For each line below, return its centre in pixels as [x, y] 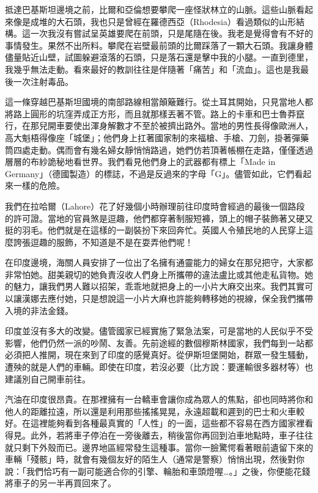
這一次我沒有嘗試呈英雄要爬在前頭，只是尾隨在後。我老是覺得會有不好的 [167, 33]
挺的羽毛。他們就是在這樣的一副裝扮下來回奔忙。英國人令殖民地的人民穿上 [155, 230]
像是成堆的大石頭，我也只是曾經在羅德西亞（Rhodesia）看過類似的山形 [154, 21]
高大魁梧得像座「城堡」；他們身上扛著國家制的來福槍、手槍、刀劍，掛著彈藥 [157, 137]
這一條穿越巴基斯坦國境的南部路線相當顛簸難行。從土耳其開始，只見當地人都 [159, 102]
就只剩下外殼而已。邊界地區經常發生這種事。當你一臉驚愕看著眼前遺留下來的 [159, 447]
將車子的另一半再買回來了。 [61, 483]
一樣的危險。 [39, 185]
